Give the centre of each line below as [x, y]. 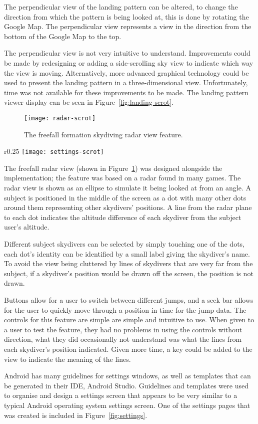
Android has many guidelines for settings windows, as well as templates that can [127, 376]
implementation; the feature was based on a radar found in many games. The [122, 178]
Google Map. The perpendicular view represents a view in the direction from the [128, 26]
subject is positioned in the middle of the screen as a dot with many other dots [125, 197]
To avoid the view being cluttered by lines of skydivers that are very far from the [128, 263]
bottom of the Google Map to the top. [63, 36]
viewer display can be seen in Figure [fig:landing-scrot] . [89, 102]
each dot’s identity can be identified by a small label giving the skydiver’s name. [127, 253]
